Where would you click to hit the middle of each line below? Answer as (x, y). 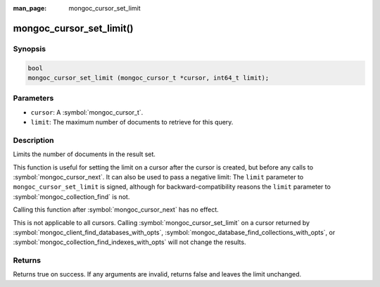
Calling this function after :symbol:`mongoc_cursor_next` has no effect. (116, 210)
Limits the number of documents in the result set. (84, 154)
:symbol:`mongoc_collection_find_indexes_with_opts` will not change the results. (129, 242)
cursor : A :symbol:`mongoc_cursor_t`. (87, 112)
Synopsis (29, 49)
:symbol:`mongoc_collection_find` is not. (71, 196)
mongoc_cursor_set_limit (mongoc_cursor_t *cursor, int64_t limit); (148, 78)
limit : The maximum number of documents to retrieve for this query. (132, 122)
